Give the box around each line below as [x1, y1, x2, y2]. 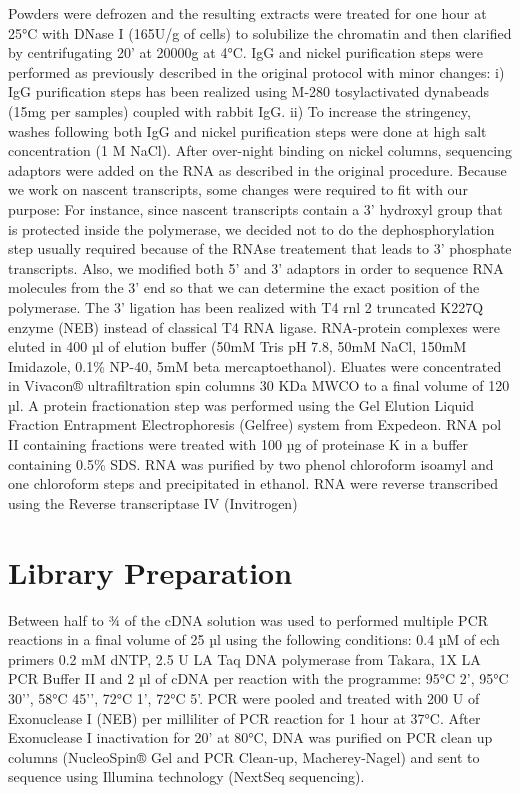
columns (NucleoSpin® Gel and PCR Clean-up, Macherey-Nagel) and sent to [8, 746, 480, 767]
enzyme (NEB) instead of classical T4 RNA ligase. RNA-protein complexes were [8, 316, 500, 337]
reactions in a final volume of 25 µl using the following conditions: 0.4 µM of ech [8, 629, 500, 650]
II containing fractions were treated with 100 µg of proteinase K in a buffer [8, 434, 469, 455]
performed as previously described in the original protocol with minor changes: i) [8, 61, 505, 82]
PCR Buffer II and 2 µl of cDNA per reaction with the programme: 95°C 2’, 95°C [8, 668, 509, 689]
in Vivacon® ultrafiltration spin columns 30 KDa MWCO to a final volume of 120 [8, 375, 510, 396]
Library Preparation [8, 551, 293, 592]
